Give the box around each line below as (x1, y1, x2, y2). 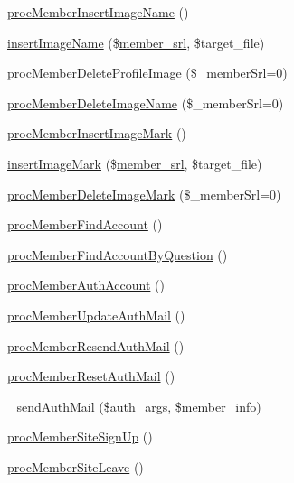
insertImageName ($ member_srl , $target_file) (7, 33, 265, 51)
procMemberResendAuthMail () (7, 336, 185, 355)
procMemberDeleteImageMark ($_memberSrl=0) (7, 184, 281, 203)
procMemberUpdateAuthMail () (7, 305, 185, 324)
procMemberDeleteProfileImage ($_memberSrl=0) (7, 63, 288, 82)
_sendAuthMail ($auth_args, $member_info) (7, 396, 261, 415)
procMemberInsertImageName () (7, 3, 189, 21)
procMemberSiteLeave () (7, 457, 144, 476)
